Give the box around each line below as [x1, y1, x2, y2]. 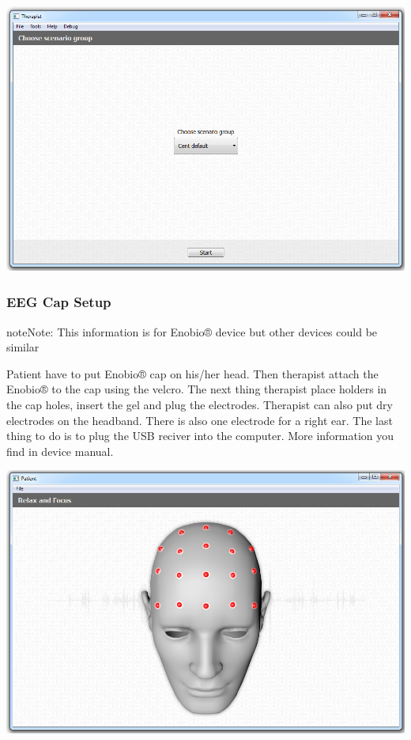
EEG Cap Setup [6, 292, 111, 312]
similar [6, 339, 40, 355]
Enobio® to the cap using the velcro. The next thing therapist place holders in [6, 381, 387, 397]
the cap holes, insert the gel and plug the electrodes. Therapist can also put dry [6, 397, 393, 412]
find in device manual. [6, 442, 114, 459]
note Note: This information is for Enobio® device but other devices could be [6, 323, 378, 340]
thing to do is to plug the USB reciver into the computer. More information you [6, 427, 394, 444]
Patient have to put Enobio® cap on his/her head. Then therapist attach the [6, 365, 379, 381]
